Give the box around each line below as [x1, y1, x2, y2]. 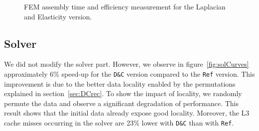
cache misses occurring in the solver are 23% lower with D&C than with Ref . [4, 118, 234, 128]
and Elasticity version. [24, 11, 92, 21]
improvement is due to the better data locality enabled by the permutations [4, 78, 236, 89]
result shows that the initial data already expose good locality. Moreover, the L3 [4, 108, 250, 118]
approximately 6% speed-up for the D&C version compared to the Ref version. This [4, 68, 255, 79]
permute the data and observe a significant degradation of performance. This [4, 98, 239, 108]
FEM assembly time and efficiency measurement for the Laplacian [24, 1, 226, 11]
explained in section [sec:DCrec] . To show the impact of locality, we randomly [4, 88, 242, 99]
